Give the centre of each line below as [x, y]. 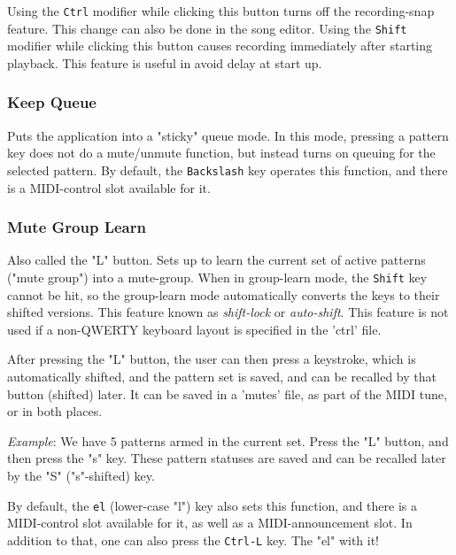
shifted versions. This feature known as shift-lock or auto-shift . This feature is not [228, 312]
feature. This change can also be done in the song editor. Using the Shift [207, 28]
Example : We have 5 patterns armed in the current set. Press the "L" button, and [228, 440]
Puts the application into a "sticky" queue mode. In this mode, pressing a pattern [228, 135]
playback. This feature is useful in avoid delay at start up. [165, 62]
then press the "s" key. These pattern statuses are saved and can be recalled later [227, 458]
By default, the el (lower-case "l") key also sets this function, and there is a [212, 505]
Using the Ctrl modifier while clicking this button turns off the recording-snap [221, 11]
